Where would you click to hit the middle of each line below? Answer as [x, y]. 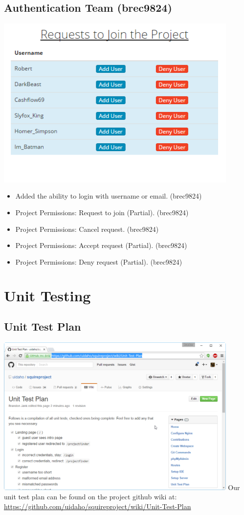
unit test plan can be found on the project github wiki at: [90, 497]
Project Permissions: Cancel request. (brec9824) [87, 229]
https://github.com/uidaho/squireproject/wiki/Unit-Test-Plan [98, 506]
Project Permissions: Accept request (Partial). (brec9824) [101, 245]
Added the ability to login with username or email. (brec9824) [109, 196]
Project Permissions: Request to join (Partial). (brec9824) [102, 213]
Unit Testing [47, 295]
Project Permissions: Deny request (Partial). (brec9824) [99, 261]
